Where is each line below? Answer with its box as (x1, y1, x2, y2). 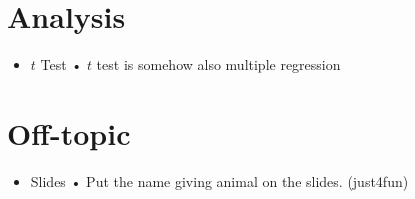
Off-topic (7, 112, 131, 153)
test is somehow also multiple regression (96, 54, 341, 75)
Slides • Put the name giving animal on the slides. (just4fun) (30, 170, 409, 191)
